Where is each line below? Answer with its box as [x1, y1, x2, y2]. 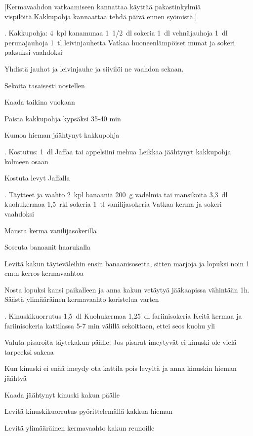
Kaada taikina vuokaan [4, 97, 75, 107]
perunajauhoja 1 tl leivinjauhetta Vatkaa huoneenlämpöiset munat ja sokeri [4, 37, 235, 47]
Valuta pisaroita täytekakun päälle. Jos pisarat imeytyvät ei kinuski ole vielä [4, 337, 237, 347]
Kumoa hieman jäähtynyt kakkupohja [4, 130, 120, 140]
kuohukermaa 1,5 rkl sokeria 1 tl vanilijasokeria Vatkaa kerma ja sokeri [4, 199, 222, 209]
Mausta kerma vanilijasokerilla [4, 225, 97, 235]
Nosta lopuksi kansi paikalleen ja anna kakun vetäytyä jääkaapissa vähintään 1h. [4, 284, 250, 294]
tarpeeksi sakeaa [4, 346, 54, 357]
